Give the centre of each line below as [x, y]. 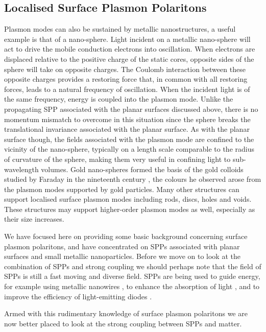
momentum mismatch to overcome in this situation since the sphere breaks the [127, 119]
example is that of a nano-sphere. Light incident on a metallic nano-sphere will [127, 39]
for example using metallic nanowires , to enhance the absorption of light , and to [132, 286]
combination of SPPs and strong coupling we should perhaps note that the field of [133, 266]
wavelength [21, 169]
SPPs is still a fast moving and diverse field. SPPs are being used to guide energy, [132, 276]
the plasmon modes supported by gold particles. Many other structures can [122, 189]
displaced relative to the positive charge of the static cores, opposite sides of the [129, 58]
